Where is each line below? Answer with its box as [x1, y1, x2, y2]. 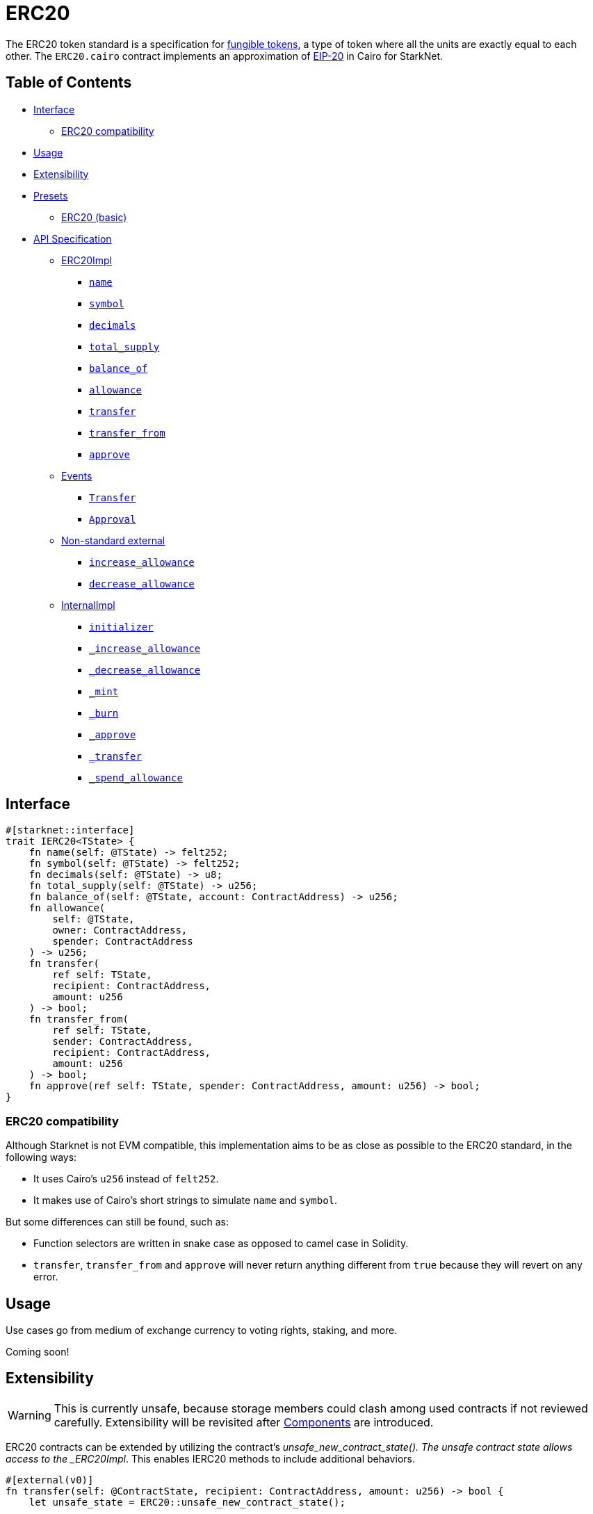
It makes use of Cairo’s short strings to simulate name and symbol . [33, 1194, 338, 1207]
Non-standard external [61, 534, 165, 546]
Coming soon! [6, 1346, 70, 1358]
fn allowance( [29, 902, 106, 914]
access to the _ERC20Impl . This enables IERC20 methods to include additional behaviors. [6, 1452, 415, 1465]
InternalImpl [61, 599, 115, 611]
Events [61, 469, 92, 482]
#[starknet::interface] [6, 824, 135, 836]
